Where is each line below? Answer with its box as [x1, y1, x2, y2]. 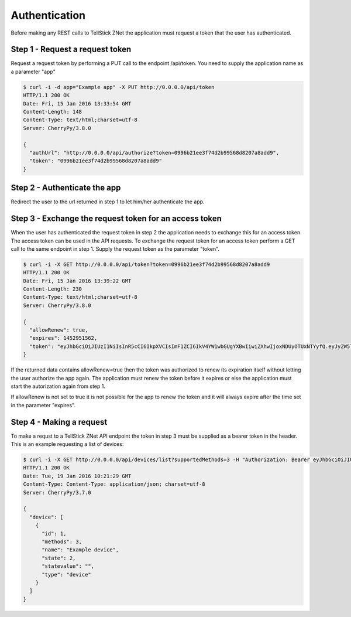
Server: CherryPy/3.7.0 [23, 489, 92, 496]
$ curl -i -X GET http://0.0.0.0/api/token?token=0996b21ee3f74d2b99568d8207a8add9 [23, 261, 270, 268]
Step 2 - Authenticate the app [11, 183, 121, 193]
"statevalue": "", [42, 563, 95, 570]
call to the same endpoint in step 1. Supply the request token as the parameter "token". [11, 245, 219, 252]
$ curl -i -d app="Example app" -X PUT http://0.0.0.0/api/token [23, 84, 215, 90]
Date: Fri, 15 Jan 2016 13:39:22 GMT [23, 277, 132, 284]
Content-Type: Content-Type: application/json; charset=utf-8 [23, 481, 205, 488]
